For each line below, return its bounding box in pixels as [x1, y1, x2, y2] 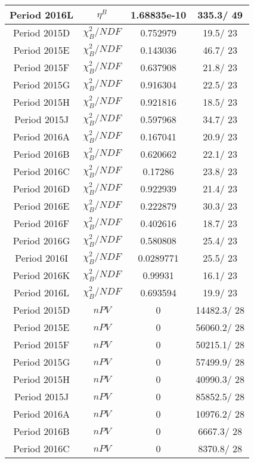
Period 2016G [13, 234, 70, 247]
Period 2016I [15, 251, 68, 265]
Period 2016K [13, 268, 70, 282]
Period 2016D [13, 182, 70, 195]
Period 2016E [13, 199, 70, 213]
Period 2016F [13, 216, 70, 230]
